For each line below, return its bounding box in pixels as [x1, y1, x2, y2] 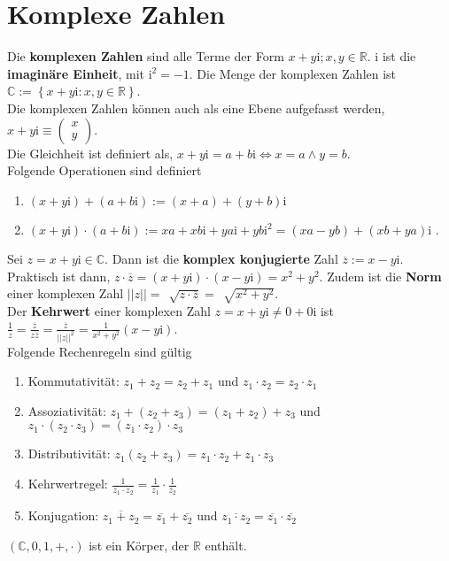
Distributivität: [27, 444, 111, 463]
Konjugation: [27, 506, 99, 525]
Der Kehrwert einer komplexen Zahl [7, 302, 211, 320]
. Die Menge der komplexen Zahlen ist [189, 64, 397, 82]
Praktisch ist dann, [7, 266, 111, 285]
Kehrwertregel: [27, 474, 108, 493]
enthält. [205, 535, 247, 554]
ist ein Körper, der [89, 535, 190, 554]
